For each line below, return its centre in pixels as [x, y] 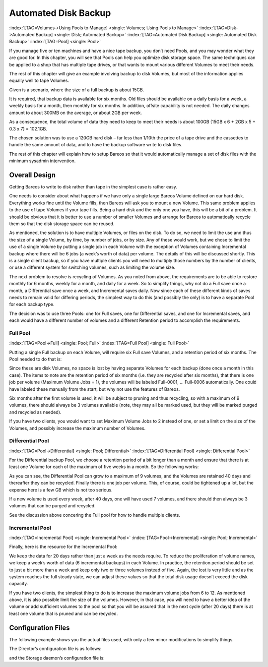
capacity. [19, 584]
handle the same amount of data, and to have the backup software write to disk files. [96, 145]
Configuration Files [39, 628]
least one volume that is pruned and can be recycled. [64, 613]
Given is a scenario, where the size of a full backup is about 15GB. [77, 90]
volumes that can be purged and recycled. [52, 506]
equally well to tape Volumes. [39, 81]
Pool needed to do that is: [35, 359]
